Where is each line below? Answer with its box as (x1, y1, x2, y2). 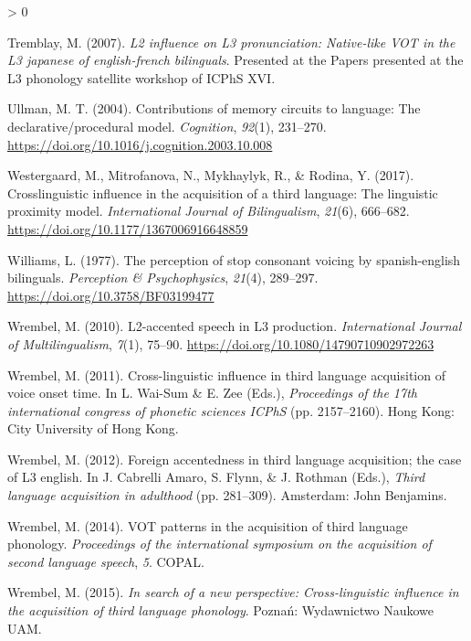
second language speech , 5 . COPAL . (7, 551, 204, 571)
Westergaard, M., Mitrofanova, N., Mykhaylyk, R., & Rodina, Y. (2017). (7, 166, 414, 185)
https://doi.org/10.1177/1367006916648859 (7, 219, 248, 238)
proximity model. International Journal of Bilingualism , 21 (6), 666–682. (7, 201, 410, 220)
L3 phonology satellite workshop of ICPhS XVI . (7, 68, 276, 87)
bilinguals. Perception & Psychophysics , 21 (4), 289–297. (7, 268, 319, 287)
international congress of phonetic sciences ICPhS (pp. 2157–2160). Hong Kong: (7, 401, 455, 420)
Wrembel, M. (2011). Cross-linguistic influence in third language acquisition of (7, 365, 445, 384)
